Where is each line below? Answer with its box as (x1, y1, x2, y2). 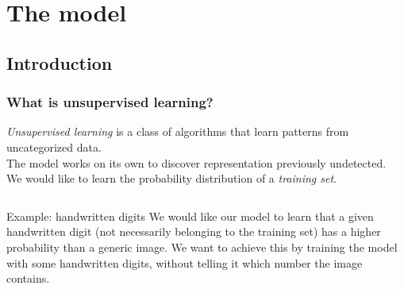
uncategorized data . (6, 138, 102, 155)
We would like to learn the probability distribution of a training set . (6, 170, 337, 187)
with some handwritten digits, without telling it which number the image (6, 254, 363, 271)
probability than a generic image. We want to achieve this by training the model (6, 238, 398, 255)
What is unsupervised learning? (6, 92, 214, 112)
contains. (6, 270, 50, 287)
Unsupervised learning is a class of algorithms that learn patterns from (6, 123, 349, 140)
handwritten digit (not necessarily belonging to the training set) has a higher (6, 223, 381, 240)
